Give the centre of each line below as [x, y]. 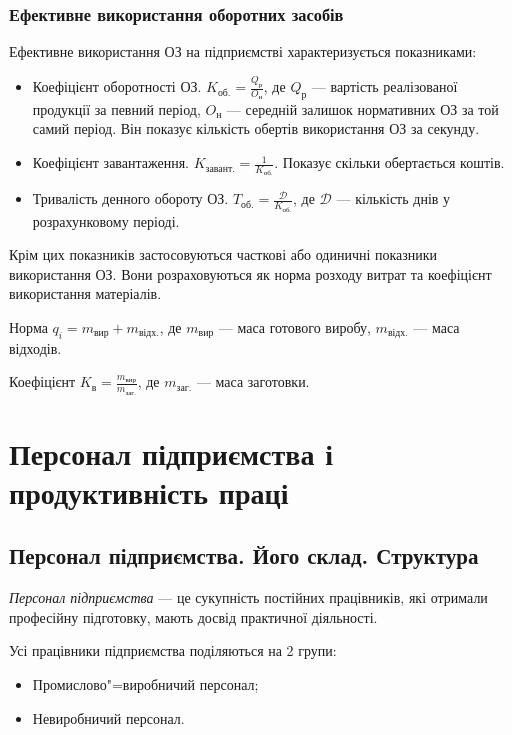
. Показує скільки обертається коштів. [389, 162]
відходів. [35, 347]
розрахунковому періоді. [106, 220]
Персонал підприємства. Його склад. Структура [244, 555]
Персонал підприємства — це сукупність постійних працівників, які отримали [248, 597]
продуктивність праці [149, 491]
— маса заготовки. [253, 381]
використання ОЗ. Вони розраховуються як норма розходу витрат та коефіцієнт [250, 273]
